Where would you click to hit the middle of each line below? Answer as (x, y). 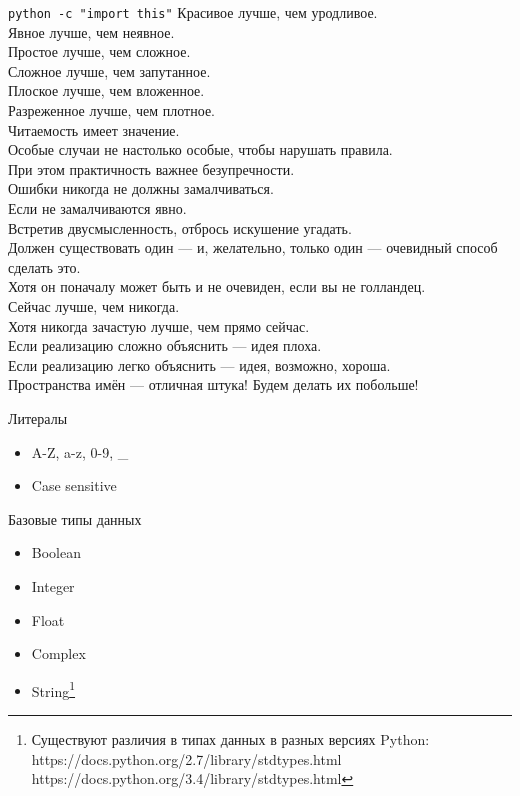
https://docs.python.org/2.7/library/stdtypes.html (186, 758)
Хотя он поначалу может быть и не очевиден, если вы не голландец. (217, 286)
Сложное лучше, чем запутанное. (109, 70)
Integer (53, 585)
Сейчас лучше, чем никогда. (94, 305)
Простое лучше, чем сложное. (99, 51)
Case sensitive (74, 485)
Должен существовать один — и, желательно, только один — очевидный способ (253, 247)
